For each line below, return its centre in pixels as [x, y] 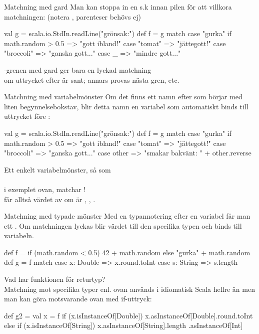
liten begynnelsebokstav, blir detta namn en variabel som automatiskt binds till [126, 106]
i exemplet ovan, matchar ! [45, 189]
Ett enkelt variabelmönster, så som [57, 169]
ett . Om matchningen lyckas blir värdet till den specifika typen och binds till [123, 225]
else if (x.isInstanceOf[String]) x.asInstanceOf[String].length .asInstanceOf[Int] [123, 325]
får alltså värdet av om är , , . [50, 199]
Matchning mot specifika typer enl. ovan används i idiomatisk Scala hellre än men [129, 289]
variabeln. [19, 235]
